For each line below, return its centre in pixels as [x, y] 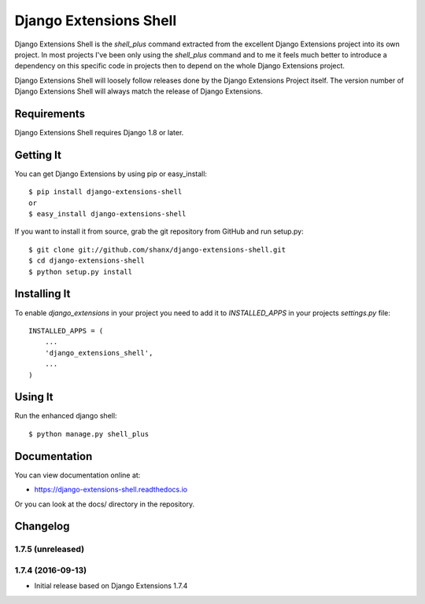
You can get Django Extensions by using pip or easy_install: [111, 174]
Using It [34, 397]
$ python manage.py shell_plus [89, 434]
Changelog [42, 527]
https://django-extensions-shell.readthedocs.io [111, 490]
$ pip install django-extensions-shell [105, 192]
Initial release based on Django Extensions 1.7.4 [111, 586]
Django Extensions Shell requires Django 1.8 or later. [99, 133]
